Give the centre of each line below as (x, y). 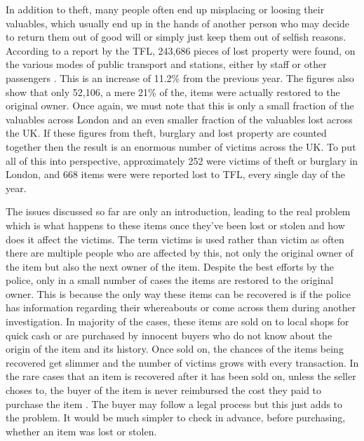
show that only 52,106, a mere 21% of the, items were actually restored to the (173, 91)
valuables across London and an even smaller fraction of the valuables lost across (179, 119)
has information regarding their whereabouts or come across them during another (181, 307)
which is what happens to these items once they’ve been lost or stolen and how (175, 225)
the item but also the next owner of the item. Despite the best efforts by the (170, 266)
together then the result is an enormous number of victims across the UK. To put (181, 146)
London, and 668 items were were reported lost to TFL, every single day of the (175, 174)
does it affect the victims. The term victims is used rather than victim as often (175, 239)
